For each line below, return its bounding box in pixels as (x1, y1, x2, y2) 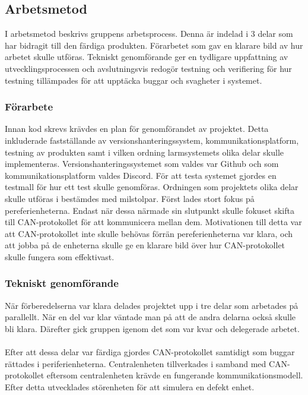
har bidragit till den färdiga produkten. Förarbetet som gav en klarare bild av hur (5, 39, 303, 51)
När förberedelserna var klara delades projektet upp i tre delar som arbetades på (5, 299, 299, 311)
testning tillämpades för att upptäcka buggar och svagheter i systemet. (5, 74, 262, 86)
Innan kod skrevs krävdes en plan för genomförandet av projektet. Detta (5, 122, 269, 135)
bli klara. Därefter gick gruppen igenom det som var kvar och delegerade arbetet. (5, 322, 300, 334)
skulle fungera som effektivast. (5, 250, 115, 263)
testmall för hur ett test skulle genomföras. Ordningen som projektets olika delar (5, 181, 299, 193)
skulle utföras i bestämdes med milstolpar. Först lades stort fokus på (5, 192, 255, 204)
